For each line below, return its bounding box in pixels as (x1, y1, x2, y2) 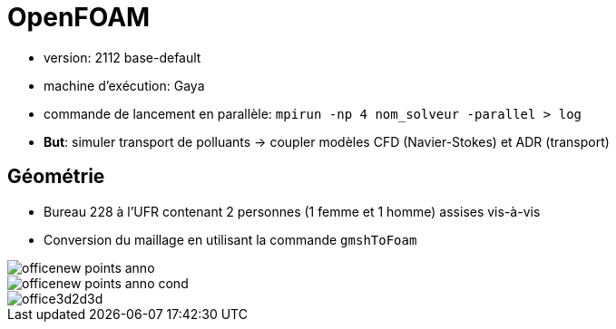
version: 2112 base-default (44, 49, 201, 65)
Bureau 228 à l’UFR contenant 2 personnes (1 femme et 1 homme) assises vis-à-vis (44, 203, 541, 219)
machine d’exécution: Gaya (44, 77, 205, 93)
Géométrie (7, 165, 105, 189)
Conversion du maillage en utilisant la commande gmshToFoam (44, 231, 417, 247)
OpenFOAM (7, 2, 151, 33)
